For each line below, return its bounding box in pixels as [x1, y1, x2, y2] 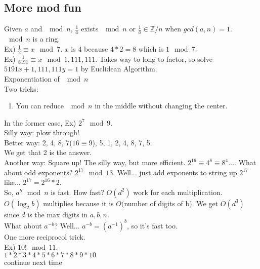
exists [81, 23, 99, 34]
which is [138, 43, 164, 54]
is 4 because [71, 43, 108, 54]
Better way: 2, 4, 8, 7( [4, 137, 72, 147]
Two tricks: [4, 83, 38, 94]
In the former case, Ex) [4, 117, 76, 128]
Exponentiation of [4, 73, 60, 84]
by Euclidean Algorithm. [80, 63, 157, 74]
